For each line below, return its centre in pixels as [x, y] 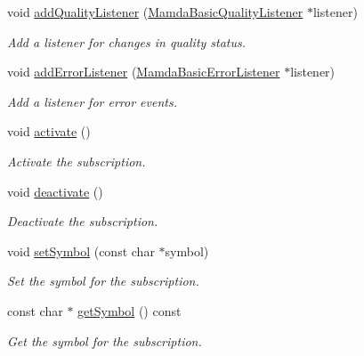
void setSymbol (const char [81, 251]
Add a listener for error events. [92, 101]
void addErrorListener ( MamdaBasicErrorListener [144, 72]
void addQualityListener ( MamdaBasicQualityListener [155, 12]
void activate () [49, 131]
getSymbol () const [129, 310]
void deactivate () [55, 191]
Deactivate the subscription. [83, 221]
